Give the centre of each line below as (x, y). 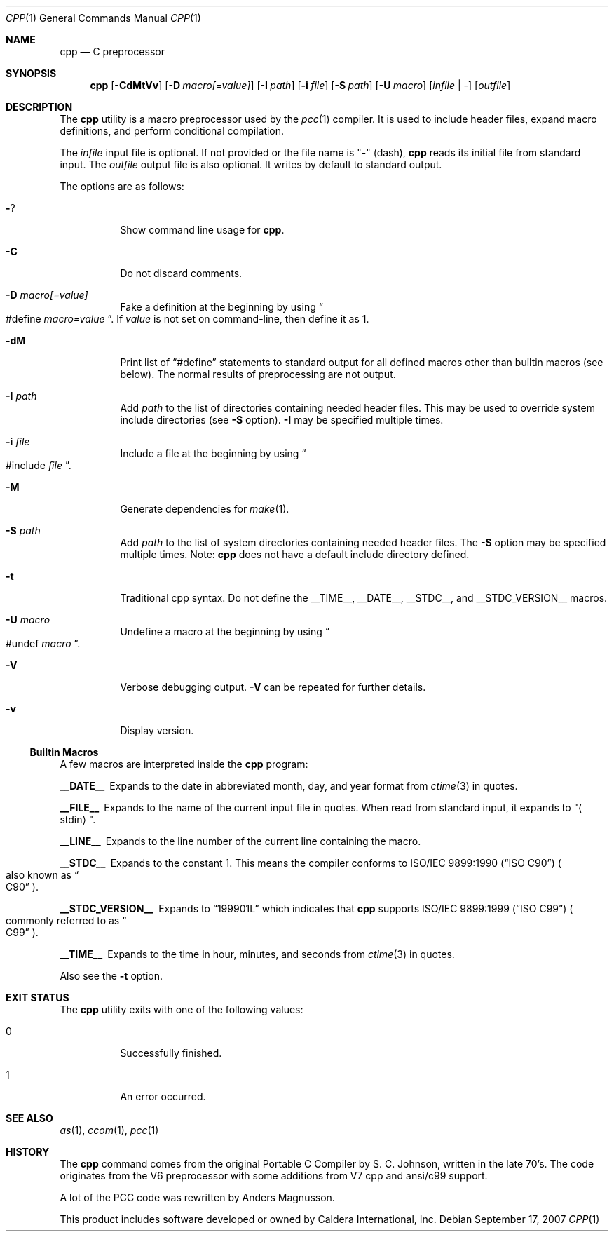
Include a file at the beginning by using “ (213, 453)
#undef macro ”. (43, 643)
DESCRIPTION (39, 107)
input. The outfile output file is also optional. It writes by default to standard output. (251, 164)
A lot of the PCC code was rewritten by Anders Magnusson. (197, 1197)
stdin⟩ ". (78, 819)
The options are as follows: (122, 186)
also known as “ (42, 875)
